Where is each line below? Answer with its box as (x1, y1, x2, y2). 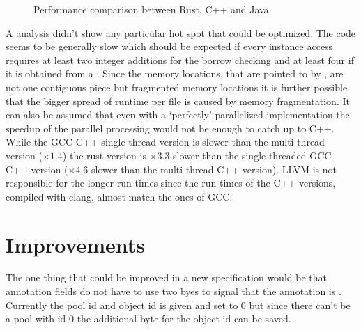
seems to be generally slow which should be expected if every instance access (6, 39, 333, 54)
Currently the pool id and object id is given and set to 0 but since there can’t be (6, 297, 351, 312)
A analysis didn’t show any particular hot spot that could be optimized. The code (6, 25, 356, 40)
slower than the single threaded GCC (173, 148, 332, 162)
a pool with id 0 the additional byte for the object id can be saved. (6, 311, 291, 326)
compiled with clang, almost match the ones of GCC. (6, 189, 233, 203)
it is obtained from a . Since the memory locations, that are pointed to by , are (6, 66, 344, 81)
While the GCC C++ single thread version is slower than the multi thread (6, 134, 325, 149)
